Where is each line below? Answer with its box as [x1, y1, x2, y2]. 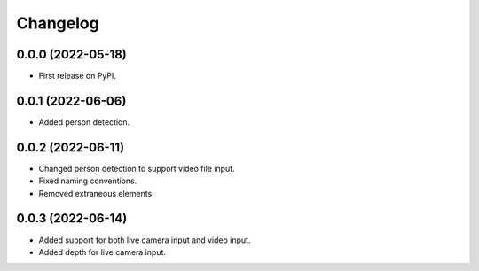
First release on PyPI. [38, 71, 117, 81]
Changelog [16, 13, 99, 33]
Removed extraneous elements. [38, 188, 154, 198]
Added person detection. [38, 116, 130, 128]
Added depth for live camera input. [38, 246, 167, 257]
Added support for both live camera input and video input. [38, 235, 251, 245]
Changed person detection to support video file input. [38, 163, 235, 174]
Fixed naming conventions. [38, 175, 137, 186]
